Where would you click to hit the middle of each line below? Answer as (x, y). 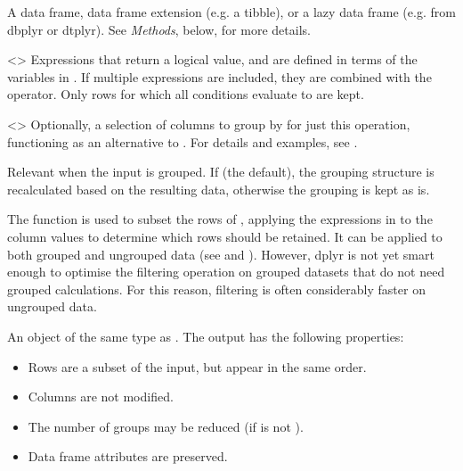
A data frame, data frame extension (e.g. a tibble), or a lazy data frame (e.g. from (231, 12)
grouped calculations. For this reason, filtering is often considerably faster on (216, 289)
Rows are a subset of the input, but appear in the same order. (197, 366)
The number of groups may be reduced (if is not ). (166, 426)
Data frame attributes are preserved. (128, 456)
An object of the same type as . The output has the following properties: (206, 336)
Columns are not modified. (101, 397)
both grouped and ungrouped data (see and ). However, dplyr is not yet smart (221, 254)
